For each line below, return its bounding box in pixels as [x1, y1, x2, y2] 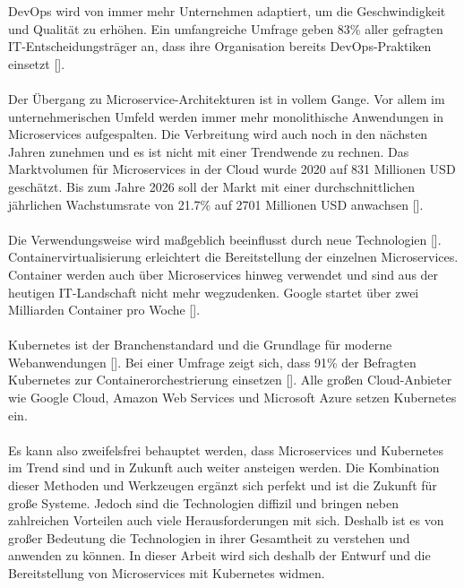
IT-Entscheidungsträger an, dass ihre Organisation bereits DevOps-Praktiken [8, 37, 432, 56]
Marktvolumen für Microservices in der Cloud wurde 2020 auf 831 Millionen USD [8, 160, 456, 178]
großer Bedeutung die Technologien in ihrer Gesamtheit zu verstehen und [8, 528, 410, 547]
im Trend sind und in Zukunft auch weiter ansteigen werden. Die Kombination [8, 458, 440, 477]
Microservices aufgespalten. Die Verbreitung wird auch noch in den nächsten [8, 125, 428, 143]
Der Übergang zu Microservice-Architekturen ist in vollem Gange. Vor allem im [8, 89, 445, 108]
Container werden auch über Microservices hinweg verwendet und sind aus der [8, 264, 439, 283]
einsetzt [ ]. [8, 54, 65, 73]
